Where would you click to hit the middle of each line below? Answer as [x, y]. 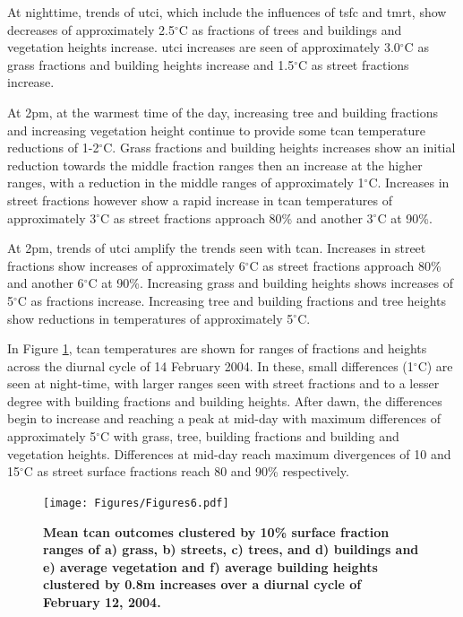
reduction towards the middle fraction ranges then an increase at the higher [215, 165]
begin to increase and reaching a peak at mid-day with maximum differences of [224, 418]
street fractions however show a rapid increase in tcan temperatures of [200, 200]
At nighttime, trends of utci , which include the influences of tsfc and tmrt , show [227, 12]
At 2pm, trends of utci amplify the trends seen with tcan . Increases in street [217, 248]
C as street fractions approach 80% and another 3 [237, 217]
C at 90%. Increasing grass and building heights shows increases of [270, 283]
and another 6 [46, 283]
